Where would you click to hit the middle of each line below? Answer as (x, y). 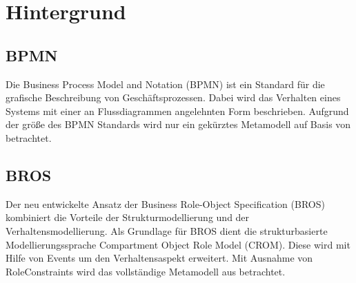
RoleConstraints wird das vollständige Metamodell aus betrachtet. (146, 271)
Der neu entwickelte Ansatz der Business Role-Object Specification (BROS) (165, 203)
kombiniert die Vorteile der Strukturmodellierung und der (128, 217)
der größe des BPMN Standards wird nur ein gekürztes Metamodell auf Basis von (178, 124)
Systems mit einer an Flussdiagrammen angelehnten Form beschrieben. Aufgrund (177, 111)
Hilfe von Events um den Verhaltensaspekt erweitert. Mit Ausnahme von (159, 258)
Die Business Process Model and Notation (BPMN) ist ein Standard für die (165, 84)
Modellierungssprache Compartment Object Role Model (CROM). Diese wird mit (178, 244)
